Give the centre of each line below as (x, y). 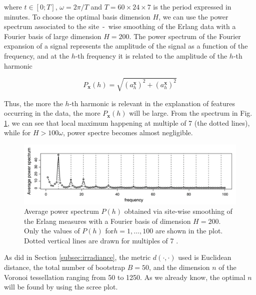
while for (17, 132)
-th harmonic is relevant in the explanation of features (152, 103)
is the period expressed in (192, 7)
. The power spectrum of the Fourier (185, 36)
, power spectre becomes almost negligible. (128, 132)
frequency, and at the (36, 55)
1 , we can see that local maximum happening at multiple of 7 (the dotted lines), (127, 122)
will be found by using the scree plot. (61, 287)
